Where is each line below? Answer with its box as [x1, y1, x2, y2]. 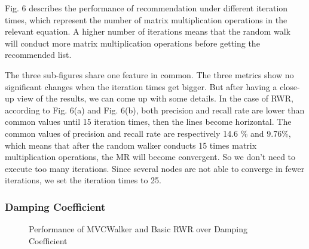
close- [280, 80, 300, 93]
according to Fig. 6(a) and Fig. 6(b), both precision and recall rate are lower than [5, 103, 305, 116]
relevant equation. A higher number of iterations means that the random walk [5, 25, 290, 38]
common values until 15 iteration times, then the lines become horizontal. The [5, 115, 292, 128]
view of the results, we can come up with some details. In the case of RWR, [17, 92, 293, 104]
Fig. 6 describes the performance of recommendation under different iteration [5, 2, 288, 14]
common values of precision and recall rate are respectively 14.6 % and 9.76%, [5, 127, 291, 139]
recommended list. [5, 48, 72, 61]
